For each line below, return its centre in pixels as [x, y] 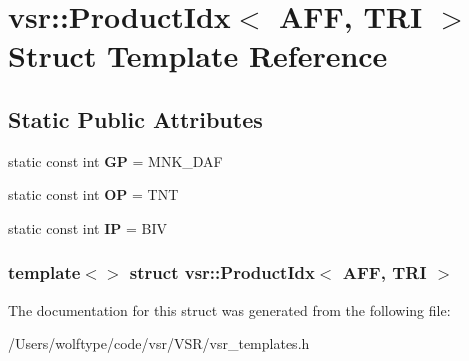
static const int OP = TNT [93, 194]
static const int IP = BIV [87, 227]
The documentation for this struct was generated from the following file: [229, 309]
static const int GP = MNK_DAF [115, 160]
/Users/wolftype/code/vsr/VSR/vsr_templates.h [159, 343]
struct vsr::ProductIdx [222, 272]
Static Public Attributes [135, 118]
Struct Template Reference [198, 55]
